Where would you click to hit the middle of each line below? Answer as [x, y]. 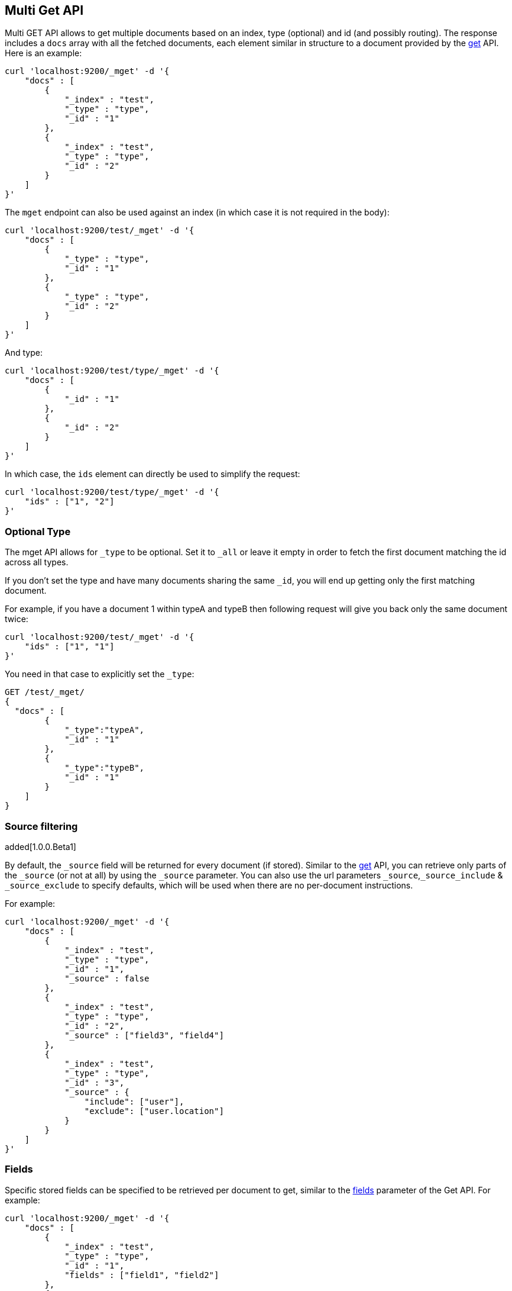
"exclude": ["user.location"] [154, 1111]
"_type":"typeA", [105, 730]
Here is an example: [43, 53]
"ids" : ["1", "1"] [69, 647]
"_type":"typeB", [105, 768]
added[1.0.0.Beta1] [40, 846]
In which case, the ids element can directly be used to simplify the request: [153, 474]
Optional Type [38, 531]
